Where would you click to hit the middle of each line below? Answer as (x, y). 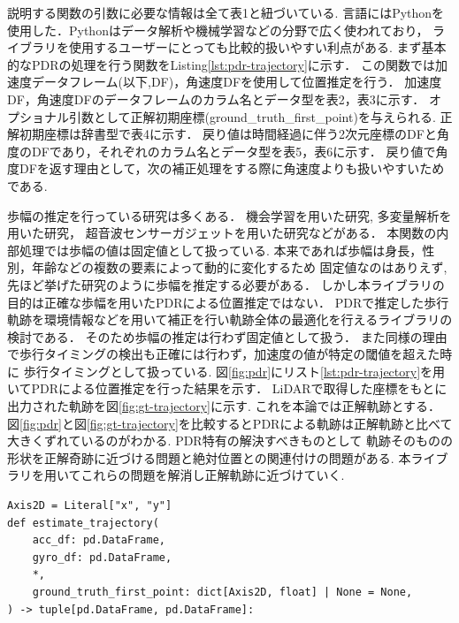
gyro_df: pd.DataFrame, (102, 557)
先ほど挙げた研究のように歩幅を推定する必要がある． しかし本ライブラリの (226, 284)
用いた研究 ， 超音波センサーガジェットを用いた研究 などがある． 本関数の (222, 233)
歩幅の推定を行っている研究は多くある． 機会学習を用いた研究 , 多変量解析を (229, 215)
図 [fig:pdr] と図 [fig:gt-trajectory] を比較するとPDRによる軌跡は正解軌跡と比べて (230, 423)
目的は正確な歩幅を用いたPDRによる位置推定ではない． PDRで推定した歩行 (228, 302)
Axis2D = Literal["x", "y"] (90, 506)
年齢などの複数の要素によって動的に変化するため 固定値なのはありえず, (239, 267)
